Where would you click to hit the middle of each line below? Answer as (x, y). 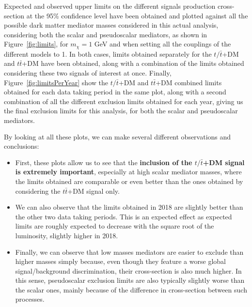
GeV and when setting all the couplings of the (163, 44)
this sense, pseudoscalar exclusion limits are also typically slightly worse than (130, 280)
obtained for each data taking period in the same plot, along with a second (115, 92)
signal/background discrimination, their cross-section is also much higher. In (128, 270)
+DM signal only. (94, 191)
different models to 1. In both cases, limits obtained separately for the (108, 54)
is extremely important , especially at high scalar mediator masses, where (128, 172)
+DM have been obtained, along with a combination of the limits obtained (133, 63)
